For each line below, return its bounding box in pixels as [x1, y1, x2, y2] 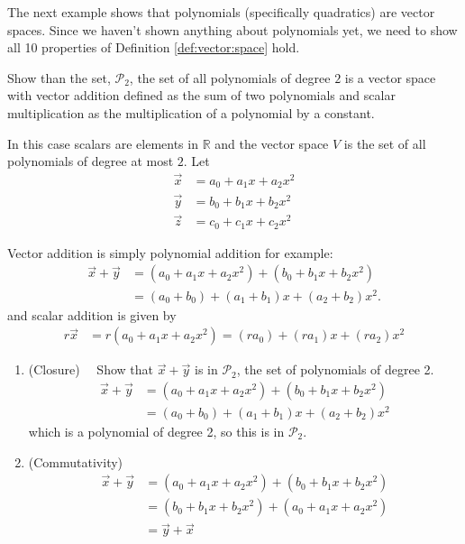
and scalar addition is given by [7, 305, 177, 324]
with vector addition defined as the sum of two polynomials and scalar [7, 86, 396, 105]
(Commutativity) [28, 452, 123, 471]
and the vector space [214, 134, 329, 152]
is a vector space [344, 68, 436, 87]
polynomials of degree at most [7, 152, 174, 171]
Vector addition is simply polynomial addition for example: [7, 243, 333, 262]
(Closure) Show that [28, 360, 153, 379]
